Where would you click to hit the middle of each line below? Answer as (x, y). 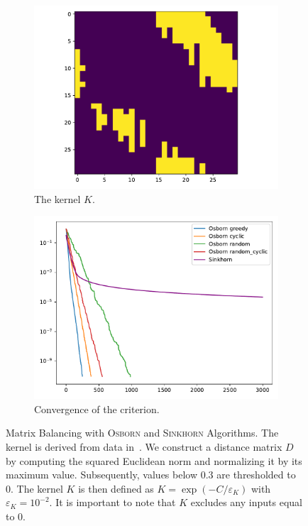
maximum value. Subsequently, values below (102, 475)
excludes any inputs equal (246, 502)
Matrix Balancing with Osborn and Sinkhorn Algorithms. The (142, 433)
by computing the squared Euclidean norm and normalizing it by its (154, 460)
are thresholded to (256, 475)
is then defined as (116, 488)
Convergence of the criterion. (97, 409)
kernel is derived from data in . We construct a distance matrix (144, 446)
